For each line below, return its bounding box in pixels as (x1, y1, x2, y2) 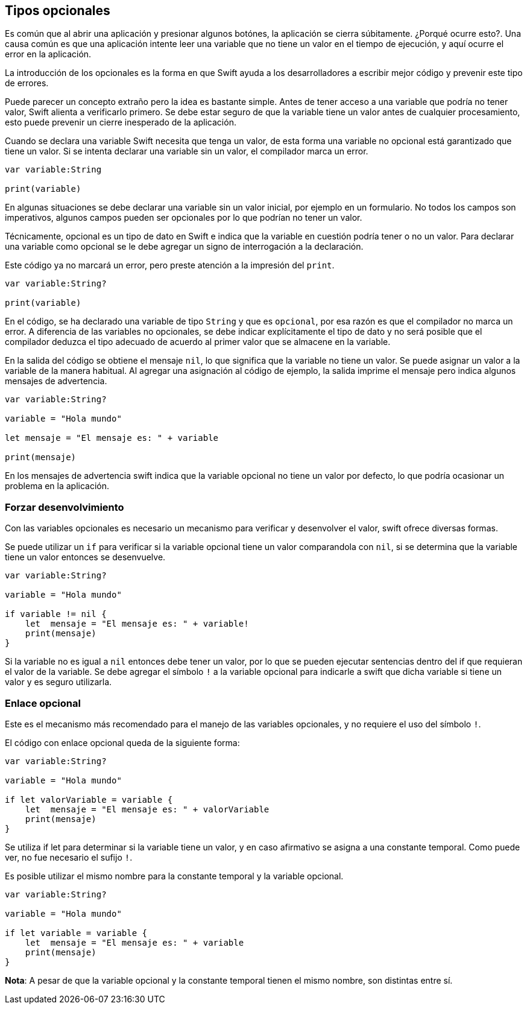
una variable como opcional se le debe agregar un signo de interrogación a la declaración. (5, 241, 364, 252)
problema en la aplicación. (5, 481, 110, 492)
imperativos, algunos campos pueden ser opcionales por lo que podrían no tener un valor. (5, 212, 362, 223)
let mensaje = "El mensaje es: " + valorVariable (25, 804, 270, 814)
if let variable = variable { (5, 928, 148, 938)
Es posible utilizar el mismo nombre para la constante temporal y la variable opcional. (5, 870, 344, 881)
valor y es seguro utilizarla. (5, 677, 112, 688)
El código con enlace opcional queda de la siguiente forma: (5, 737, 240, 748)
